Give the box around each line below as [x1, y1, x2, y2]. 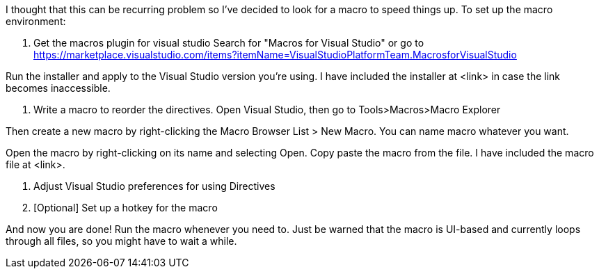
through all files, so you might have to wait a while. [6, 235, 237, 247]
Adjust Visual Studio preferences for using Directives [33, 180, 275, 192]
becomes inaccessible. [6, 82, 111, 94]
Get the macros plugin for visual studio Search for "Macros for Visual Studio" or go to [33, 37, 424, 49]
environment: [6, 15, 66, 27]
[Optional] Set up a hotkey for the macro [33, 202, 218, 213]
